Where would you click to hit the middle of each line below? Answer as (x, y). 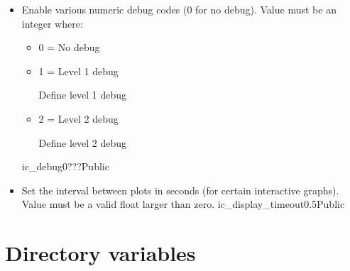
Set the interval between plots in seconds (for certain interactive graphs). (180, 190)
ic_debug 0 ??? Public (65, 166)
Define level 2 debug (83, 142)
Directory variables (100, 253)
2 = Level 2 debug (78, 118)
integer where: (52, 23)
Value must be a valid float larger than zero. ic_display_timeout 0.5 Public (183, 204)
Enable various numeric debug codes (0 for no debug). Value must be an (179, 9)
